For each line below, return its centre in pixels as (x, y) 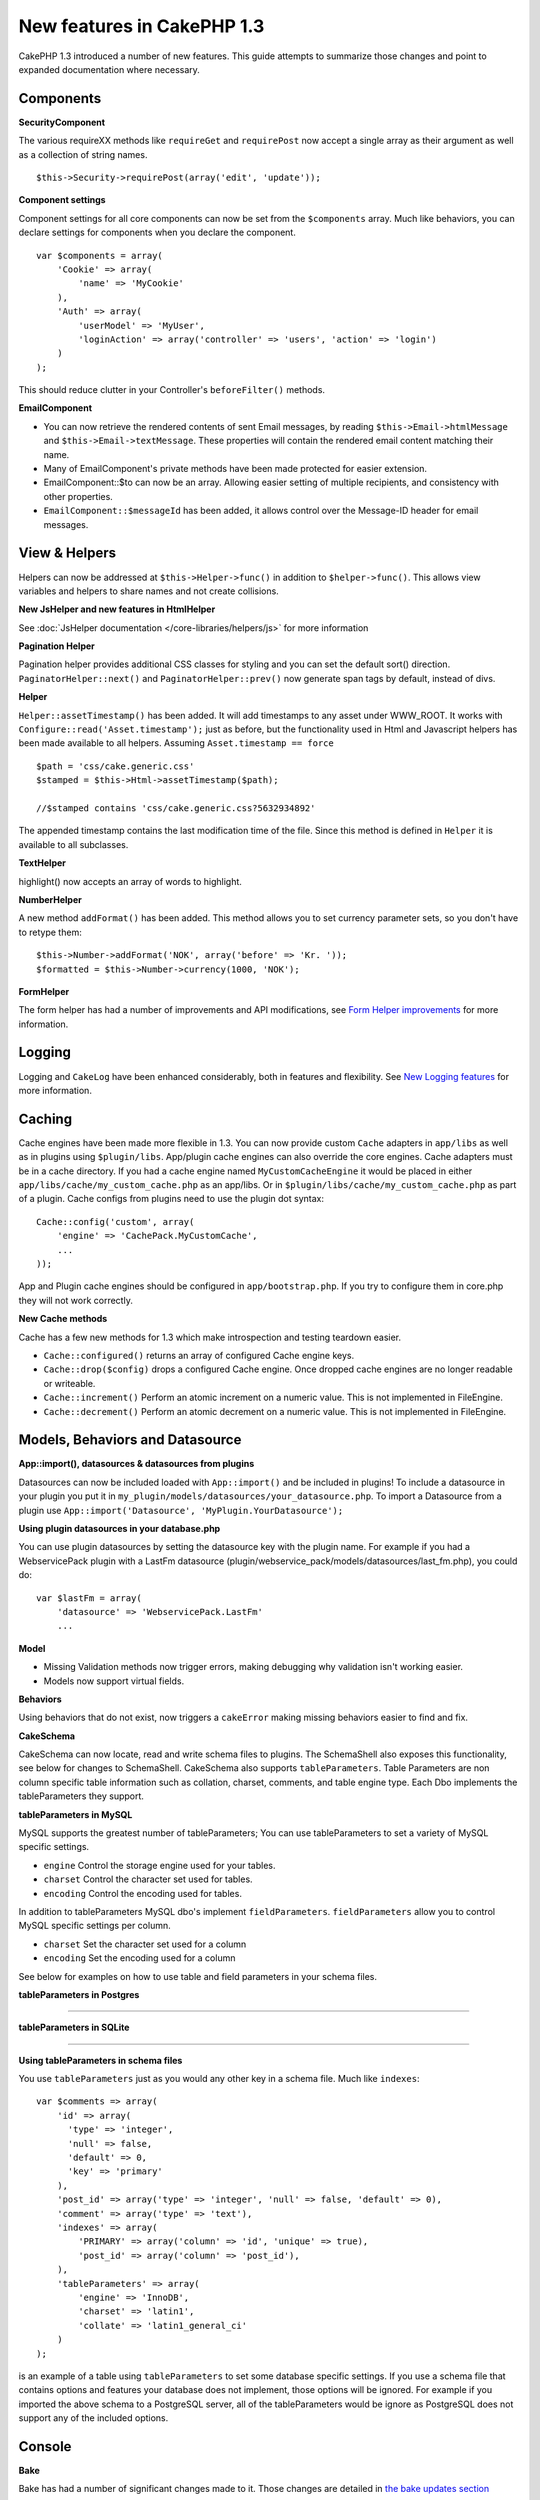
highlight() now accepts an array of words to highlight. (130, 881)
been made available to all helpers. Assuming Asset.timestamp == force (176, 743)
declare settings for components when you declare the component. (157, 232)
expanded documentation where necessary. (109, 69)
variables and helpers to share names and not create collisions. (148, 591)
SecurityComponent (61, 122)
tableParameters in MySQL (75, 1814)
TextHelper (42, 863)
